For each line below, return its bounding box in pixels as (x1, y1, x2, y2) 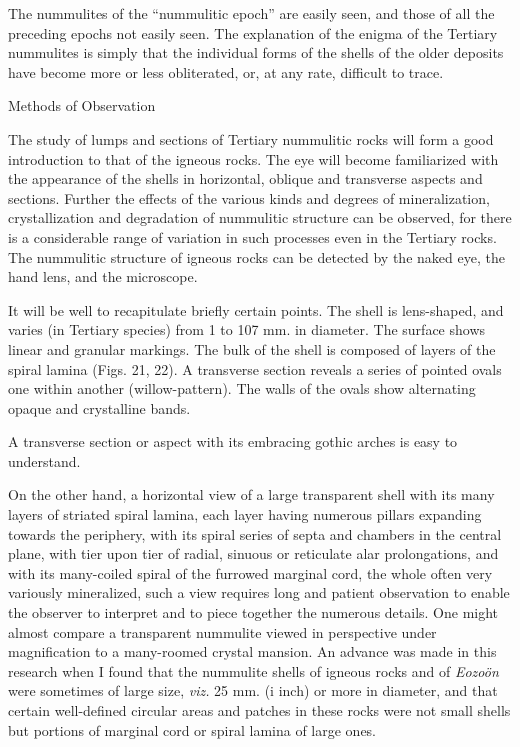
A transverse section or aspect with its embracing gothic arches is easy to (8, 431, 458, 452)
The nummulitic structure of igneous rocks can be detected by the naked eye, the (8, 246, 505, 267)
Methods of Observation (8, 95, 156, 116)
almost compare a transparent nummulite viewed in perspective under (8, 621, 437, 642)
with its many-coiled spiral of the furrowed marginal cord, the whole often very (8, 562, 493, 583)
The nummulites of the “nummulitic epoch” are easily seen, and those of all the (8, 3, 495, 23)
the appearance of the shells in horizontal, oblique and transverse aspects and (8, 168, 483, 189)
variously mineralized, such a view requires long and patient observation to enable (8, 582, 510, 603)
